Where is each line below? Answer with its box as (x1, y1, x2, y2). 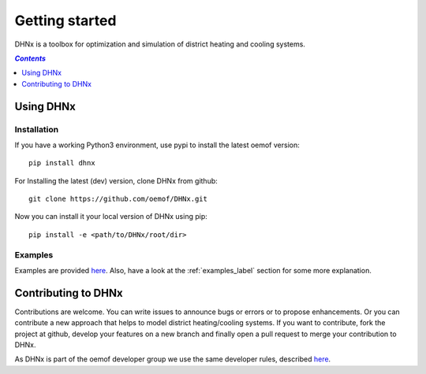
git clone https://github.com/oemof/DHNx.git (28, 194, 208, 204)
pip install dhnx (28, 158, 95, 168)
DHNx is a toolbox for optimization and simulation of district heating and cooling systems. (14, 39, 305, 49)
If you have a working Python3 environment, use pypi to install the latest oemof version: (14, 140, 300, 150)
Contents (14, 54, 47, 63)
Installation (14, 124, 59, 135)
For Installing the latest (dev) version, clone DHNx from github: (14, 176, 219, 185)
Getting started (14, 12, 117, 29)
